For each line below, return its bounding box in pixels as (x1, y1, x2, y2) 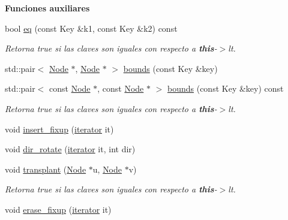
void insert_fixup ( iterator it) (5, 122, 114, 135)
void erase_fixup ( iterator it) (5, 203, 112, 215)
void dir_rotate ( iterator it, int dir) (5, 143, 136, 155)
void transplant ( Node (5, 162, 86, 175)
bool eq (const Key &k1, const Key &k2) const (5, 22, 178, 34)
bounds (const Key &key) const (167, 82, 284, 95)
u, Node (92, 162, 122, 175)
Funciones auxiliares (5, 2, 90, 14)
